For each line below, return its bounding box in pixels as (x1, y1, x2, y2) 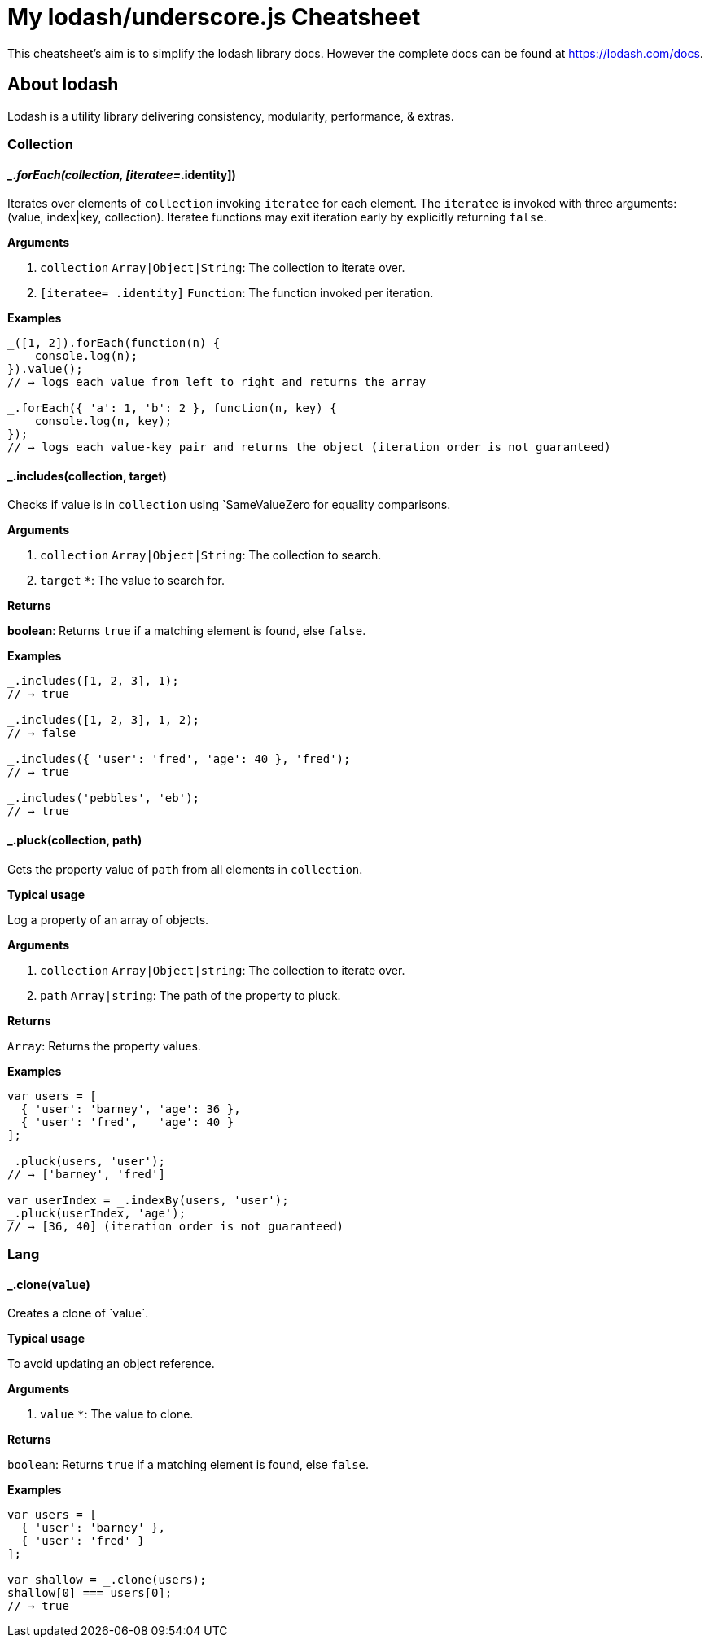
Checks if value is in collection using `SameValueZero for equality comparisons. (7, 498, 451, 512)
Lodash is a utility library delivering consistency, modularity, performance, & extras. (7, 108, 454, 123)
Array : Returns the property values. (7, 1038, 201, 1053)
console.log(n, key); (34, 414, 173, 428)
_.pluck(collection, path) (7, 833, 142, 848)
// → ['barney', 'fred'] (7, 1167, 165, 1181)
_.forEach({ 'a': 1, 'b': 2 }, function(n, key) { (7, 401, 337, 415)
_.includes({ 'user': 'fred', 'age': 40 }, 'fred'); (7, 752, 351, 766)
